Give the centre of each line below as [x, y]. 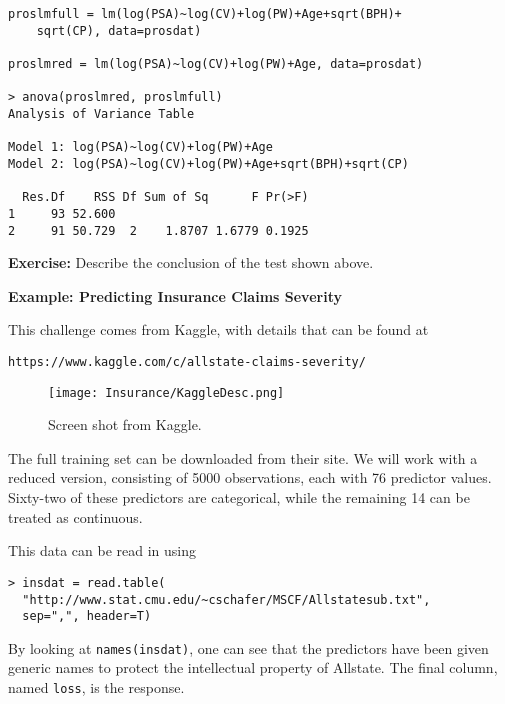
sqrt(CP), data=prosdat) [119, 30]
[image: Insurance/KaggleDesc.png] [166, 392]
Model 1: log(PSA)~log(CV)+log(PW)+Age [140, 147]
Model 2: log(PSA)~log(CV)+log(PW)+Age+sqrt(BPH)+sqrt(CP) [208, 163]
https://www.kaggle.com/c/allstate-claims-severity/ [187, 361]
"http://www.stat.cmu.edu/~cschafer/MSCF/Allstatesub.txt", [226, 599]
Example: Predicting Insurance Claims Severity [175, 295]
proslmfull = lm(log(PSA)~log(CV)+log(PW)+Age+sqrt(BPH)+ [205, 14]
